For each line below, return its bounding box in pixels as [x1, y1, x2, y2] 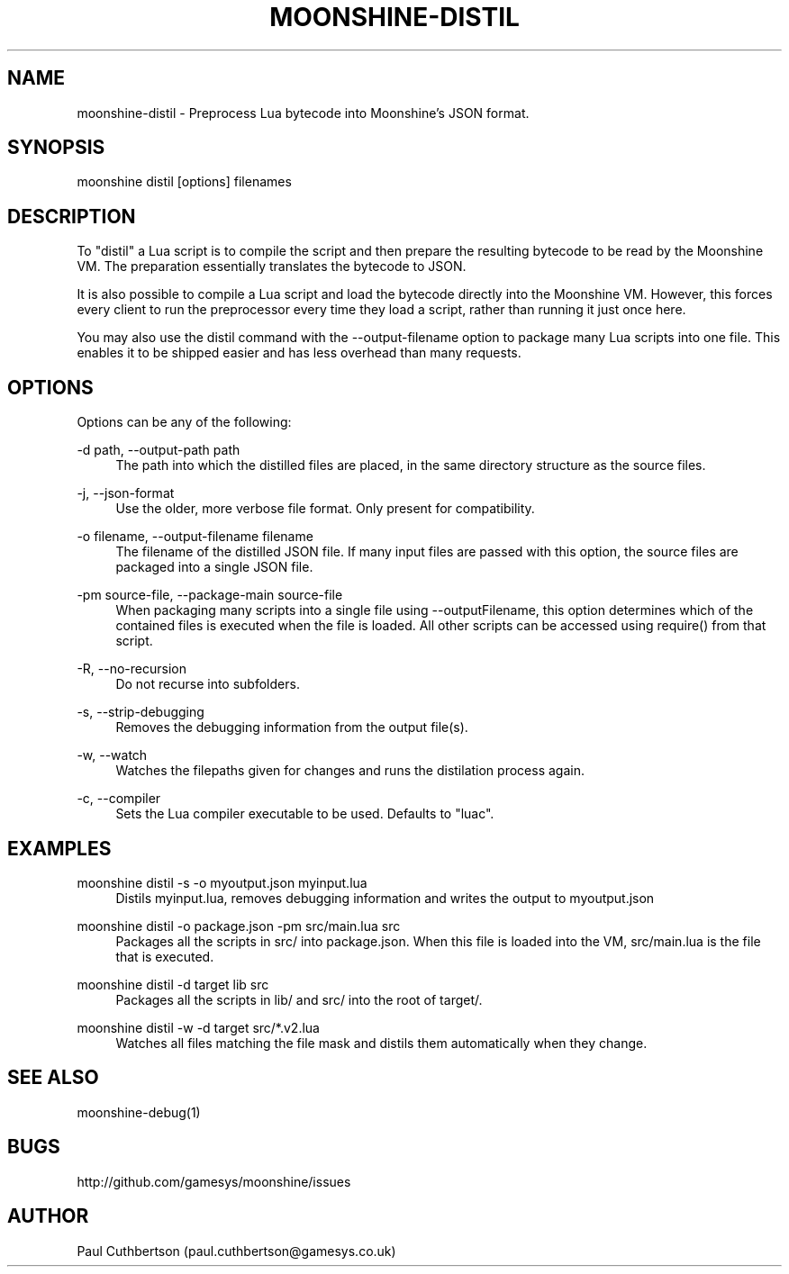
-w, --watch [77, 747, 148, 763]
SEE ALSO [7, 1066, 99, 1089]
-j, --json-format [77, 485, 175, 501]
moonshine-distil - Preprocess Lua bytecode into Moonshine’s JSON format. [77, 104, 530, 121]
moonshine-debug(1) [77, 1104, 201, 1120]
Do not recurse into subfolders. [115, 676, 300, 692]
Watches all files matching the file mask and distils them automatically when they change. [115, 1035, 648, 1051]
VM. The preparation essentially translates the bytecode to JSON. [77, 258, 467, 275]
